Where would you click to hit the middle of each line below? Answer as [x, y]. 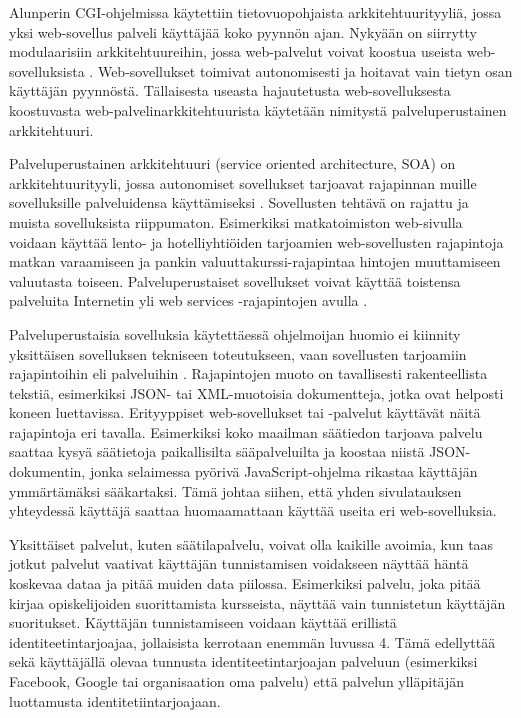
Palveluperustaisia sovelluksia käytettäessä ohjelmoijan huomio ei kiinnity [235, 333]
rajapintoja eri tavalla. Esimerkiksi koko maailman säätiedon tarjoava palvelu [246, 431]
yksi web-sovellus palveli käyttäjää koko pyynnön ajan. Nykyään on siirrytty [243, 31]
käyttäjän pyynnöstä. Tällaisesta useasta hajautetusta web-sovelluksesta [230, 90]
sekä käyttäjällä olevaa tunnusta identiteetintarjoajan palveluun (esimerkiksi [243, 661]
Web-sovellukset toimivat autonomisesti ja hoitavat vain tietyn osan [305, 70]
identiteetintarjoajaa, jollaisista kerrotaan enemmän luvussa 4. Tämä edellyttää [252, 641]
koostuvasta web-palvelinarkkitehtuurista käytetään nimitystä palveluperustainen [258, 109]
